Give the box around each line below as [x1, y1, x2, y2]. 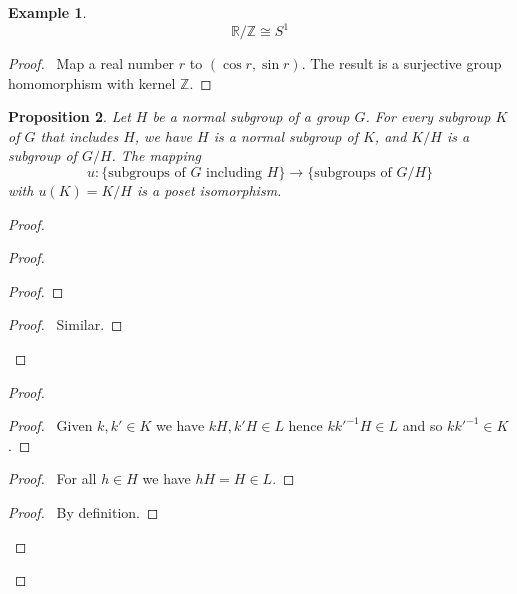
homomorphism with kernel [8, 72, 176, 93]
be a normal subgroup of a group [152, 106, 350, 127]
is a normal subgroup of [213, 125, 358, 146]
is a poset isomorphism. [136, 180, 282, 201]
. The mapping [111, 145, 202, 166]
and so [402, 415, 443, 436]
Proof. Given [8, 415, 93, 436]
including [206, 166, 263, 181]
